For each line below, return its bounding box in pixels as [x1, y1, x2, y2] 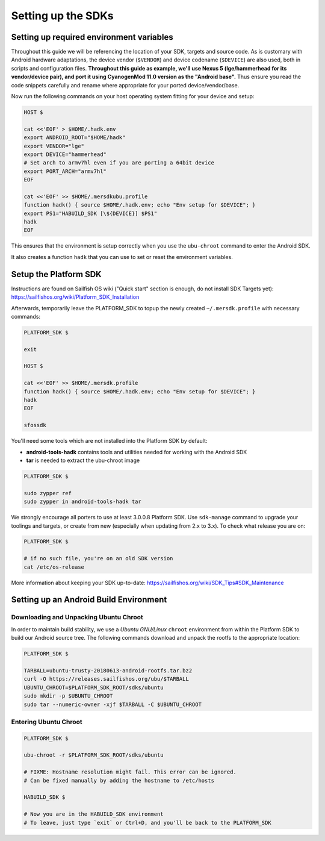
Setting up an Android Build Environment [11, 595, 167, 605]
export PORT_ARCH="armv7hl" [23, 167, 107, 175]
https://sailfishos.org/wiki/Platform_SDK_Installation [11, 293, 140, 301]
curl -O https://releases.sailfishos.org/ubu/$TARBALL [23, 675, 189, 683]
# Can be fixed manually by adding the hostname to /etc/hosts [23, 777, 215, 784]
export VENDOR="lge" [23, 142, 84, 149]
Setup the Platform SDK [11, 269, 102, 280]
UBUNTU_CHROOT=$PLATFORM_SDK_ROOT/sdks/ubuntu [23, 684, 164, 691]
